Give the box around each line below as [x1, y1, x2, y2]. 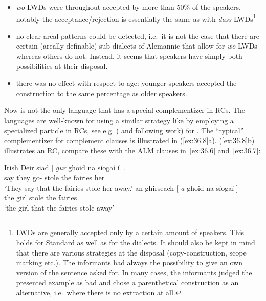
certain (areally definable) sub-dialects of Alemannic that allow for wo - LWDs [16, 40, 257, 51]
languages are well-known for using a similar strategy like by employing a [4, 115, 234, 125]
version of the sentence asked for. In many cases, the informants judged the [16, 267, 252, 277]
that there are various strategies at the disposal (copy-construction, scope [16, 247, 247, 258]
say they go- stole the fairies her [4, 172, 105, 182]
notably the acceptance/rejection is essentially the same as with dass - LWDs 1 [16, 12, 256, 24]
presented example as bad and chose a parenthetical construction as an [16, 277, 239, 288]
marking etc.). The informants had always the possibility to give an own [16, 257, 242, 268]
